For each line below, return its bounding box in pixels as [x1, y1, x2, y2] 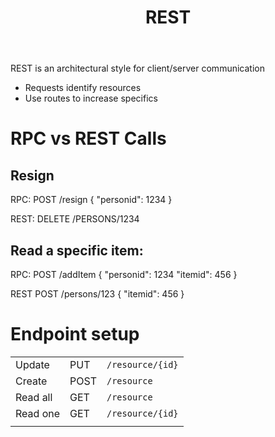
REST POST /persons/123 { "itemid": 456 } [10, 288, 185, 300]
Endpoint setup [10, 323, 140, 346]
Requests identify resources [24, 82, 142, 94]
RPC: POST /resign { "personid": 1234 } [10, 194, 173, 206]
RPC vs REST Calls [10, 127, 167, 150]
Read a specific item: [10, 242, 144, 259]
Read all [15, 390, 53, 404]
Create [15, 374, 48, 388]
